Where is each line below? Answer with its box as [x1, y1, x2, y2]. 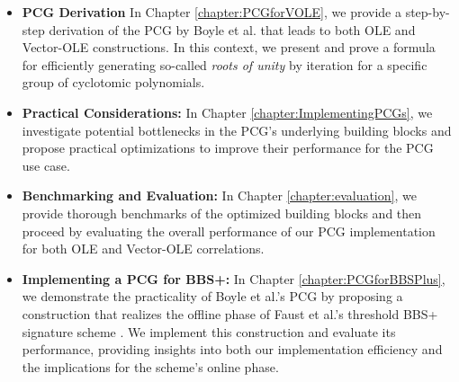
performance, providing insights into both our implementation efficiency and [22, 340, 443, 359]
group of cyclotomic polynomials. [22, 73, 205, 92]
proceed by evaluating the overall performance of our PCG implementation [22, 221, 436, 240]
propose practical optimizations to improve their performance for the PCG [22, 138, 434, 157]
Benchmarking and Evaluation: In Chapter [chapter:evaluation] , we [22, 186, 417, 205]
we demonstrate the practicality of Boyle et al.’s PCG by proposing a [22, 287, 403, 306]
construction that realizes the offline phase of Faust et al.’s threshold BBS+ [22, 304, 438, 323]
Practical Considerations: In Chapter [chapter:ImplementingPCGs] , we [22, 102, 433, 121]
